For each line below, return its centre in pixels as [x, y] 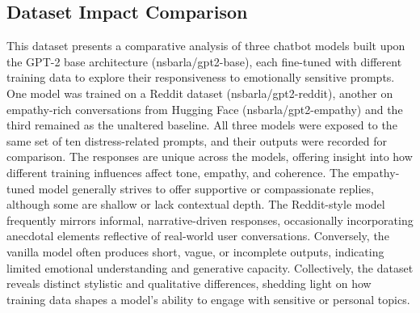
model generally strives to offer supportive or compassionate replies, [206, 188]
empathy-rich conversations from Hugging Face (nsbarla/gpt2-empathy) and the [205, 109]
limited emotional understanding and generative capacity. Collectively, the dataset [210, 267]
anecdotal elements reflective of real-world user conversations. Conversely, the [198, 236]
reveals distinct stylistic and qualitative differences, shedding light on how [189, 283]
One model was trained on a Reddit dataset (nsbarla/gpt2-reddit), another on [200, 93]
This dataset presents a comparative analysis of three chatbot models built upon [206, 46]
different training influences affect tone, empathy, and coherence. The [178, 172]
